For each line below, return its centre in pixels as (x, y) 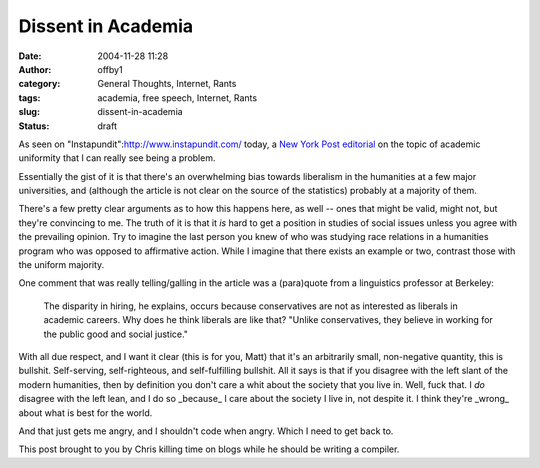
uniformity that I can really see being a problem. (117, 158)
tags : (29, 97)
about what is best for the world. (85, 412)
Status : (34, 126)
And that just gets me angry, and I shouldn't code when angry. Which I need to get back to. (206, 431)
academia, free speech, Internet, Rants (177, 97)
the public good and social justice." (116, 334)
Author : (35, 69)
